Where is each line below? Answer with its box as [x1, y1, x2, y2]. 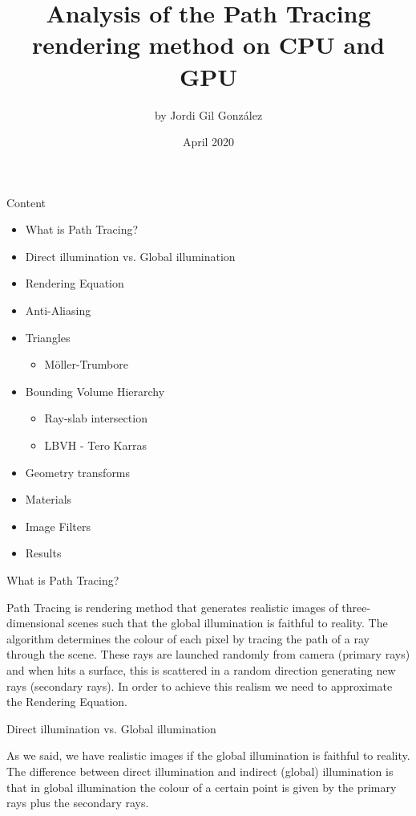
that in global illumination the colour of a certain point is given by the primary [6, 778, 397, 795]
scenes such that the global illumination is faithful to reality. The [68, 614, 388, 631]
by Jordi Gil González [154, 106, 263, 123]
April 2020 [182, 133, 235, 150]
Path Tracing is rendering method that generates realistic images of [6, 598, 338, 615]
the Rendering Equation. [6, 693, 127, 710]
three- [341, 598, 371, 615]
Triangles [25, 328, 71, 345]
